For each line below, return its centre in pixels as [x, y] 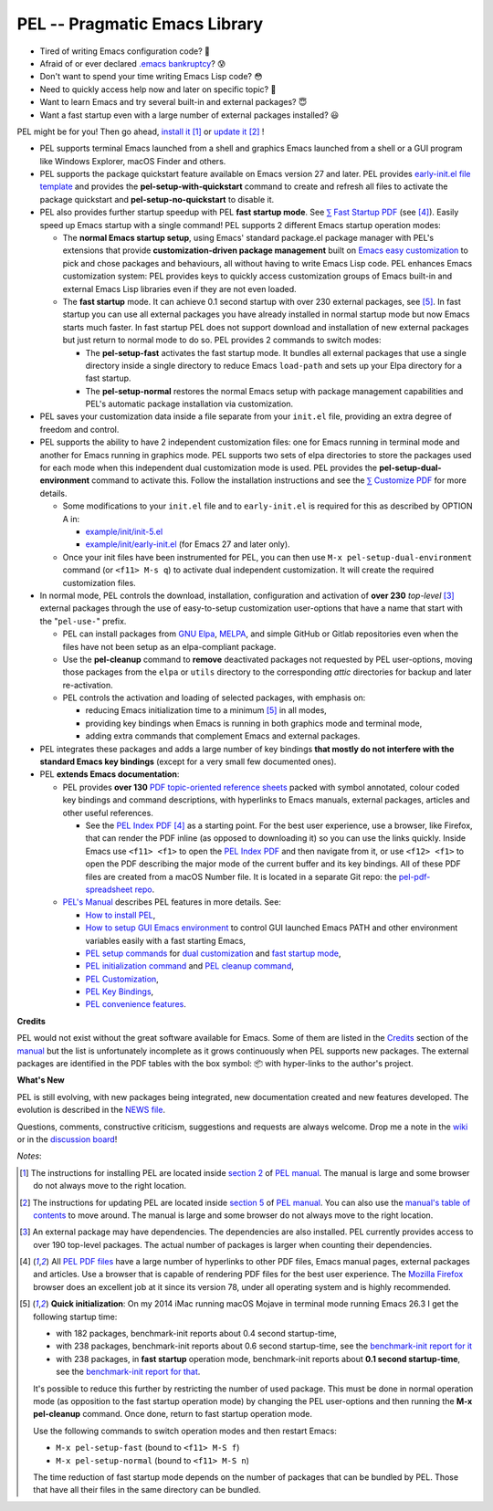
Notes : [29, 1156]
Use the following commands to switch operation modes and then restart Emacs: [185, 1431]
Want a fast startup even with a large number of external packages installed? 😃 [189, 115]
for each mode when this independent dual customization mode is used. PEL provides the [209, 468]
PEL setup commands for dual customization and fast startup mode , [213, 953]
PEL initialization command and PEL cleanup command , [189, 966]
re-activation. [88, 685]
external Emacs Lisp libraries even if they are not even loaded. [179, 289]
